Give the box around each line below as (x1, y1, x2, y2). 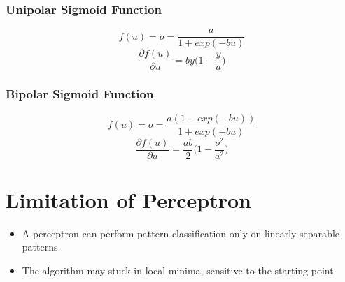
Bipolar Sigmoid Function (6, 85, 154, 103)
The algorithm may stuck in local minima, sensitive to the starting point (22, 263, 334, 278)
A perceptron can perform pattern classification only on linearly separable (22, 225, 340, 240)
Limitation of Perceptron (6, 185, 251, 214)
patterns (22, 239, 58, 254)
